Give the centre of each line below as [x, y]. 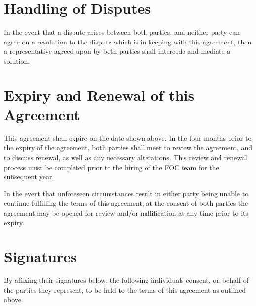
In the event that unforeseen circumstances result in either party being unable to [126, 193]
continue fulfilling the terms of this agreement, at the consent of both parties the [126, 203]
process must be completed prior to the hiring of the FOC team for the [111, 167]
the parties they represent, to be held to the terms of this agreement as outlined [125, 289]
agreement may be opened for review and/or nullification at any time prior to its [126, 212]
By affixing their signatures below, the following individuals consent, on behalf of [127, 280]
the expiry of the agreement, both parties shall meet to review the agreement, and [128, 148]
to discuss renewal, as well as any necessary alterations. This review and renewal [126, 157]
